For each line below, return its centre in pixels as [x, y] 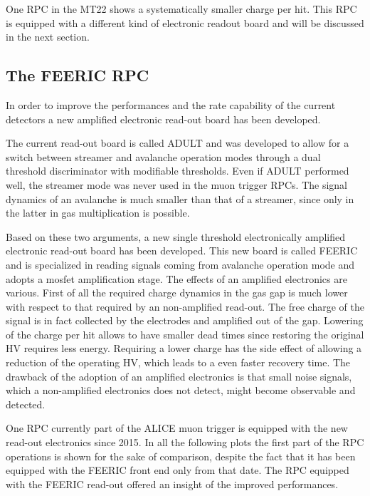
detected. [26, 404]
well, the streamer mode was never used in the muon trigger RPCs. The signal [177, 184]
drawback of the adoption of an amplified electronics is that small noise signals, [179, 376]
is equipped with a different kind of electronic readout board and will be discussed [185, 22]
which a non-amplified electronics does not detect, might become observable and [181, 390]
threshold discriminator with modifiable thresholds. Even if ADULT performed [178, 171]
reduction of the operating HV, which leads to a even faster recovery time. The [178, 362]
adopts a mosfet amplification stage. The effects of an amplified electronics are [176, 278]
